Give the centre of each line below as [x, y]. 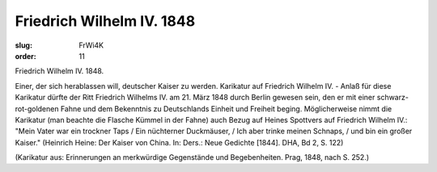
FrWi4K [91, 45]
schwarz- [392, 98]
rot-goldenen [37, 108]
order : [25, 56]
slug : [23, 45]
